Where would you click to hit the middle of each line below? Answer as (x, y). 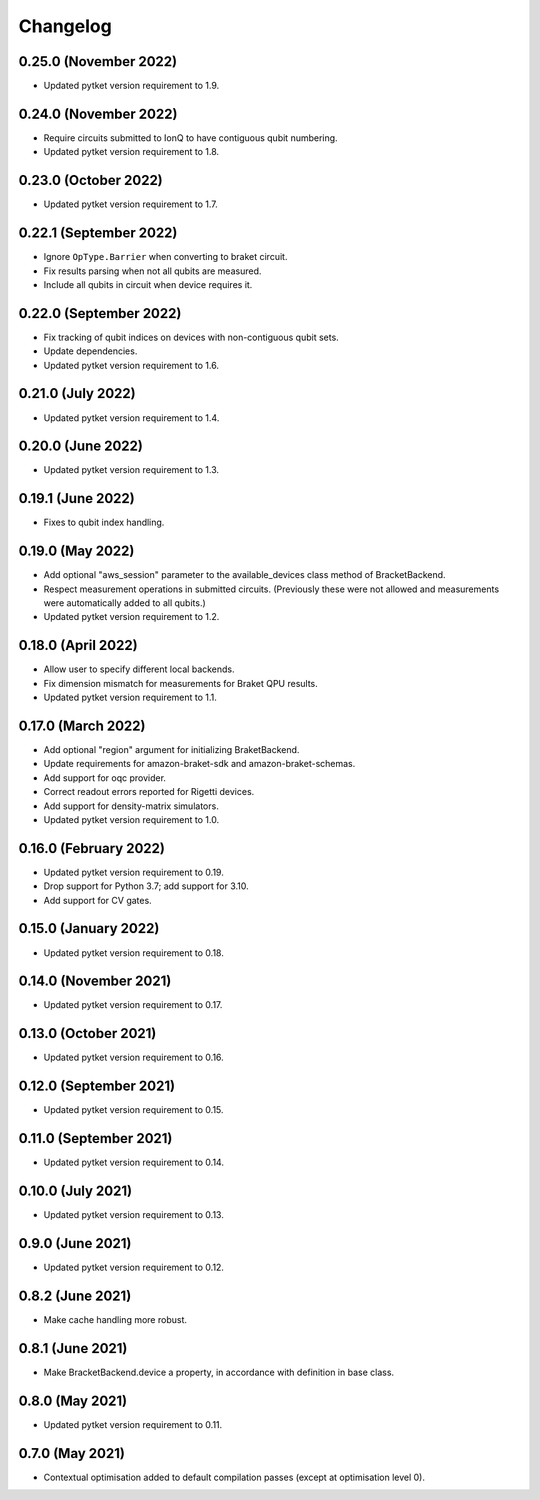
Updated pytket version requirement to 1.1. (130, 697)
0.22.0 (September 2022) (100, 313)
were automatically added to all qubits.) (125, 603)
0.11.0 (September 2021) (95, 1138)
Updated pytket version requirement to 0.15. (133, 1110)
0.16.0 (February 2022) (91, 848)
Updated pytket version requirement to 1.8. (131, 152)
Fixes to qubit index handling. (104, 522)
